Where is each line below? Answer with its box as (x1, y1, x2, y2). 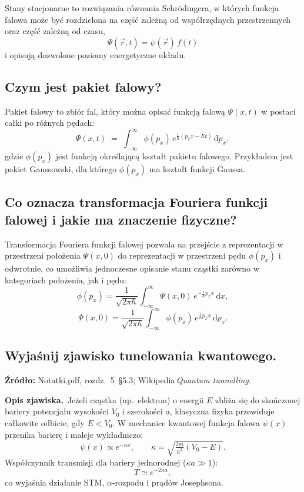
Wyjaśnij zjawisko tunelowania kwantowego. (5, 346, 277, 364)
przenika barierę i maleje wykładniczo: (5, 428, 143, 440)
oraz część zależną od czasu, (5, 25, 105, 37)
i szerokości (122, 405, 163, 417)
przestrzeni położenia (5, 249, 81, 262)
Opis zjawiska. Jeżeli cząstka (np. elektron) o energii (5, 393, 204, 406)
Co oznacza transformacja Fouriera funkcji (5, 193, 268, 211)
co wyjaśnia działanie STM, (5, 476, 105, 488)
